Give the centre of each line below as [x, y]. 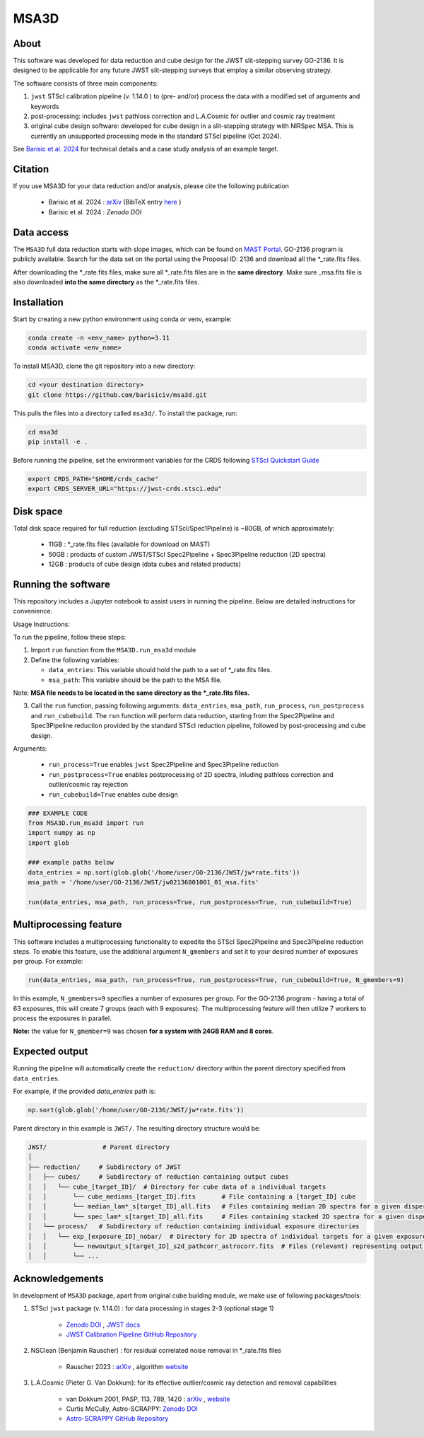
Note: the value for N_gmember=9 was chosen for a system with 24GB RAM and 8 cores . [143, 1031]
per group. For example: [48, 962]
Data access [41, 232]
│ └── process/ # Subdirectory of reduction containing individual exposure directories [194, 1227]
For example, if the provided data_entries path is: [84, 1091]
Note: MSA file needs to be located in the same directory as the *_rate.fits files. [131, 693]
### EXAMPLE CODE [58, 813]
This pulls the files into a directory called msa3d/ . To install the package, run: [125, 413]
